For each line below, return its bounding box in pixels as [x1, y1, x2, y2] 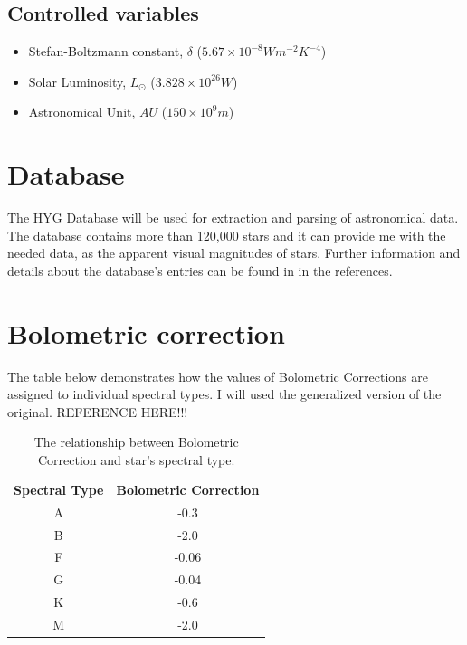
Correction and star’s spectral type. [37, 450, 235, 469]
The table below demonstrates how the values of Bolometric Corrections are [7, 366, 428, 385]
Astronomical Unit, [28, 102, 136, 121]
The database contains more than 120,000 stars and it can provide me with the [7, 225, 446, 244]
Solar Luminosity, [28, 71, 127, 90]
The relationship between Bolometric [33, 432, 239, 451]
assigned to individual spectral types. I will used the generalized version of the [7, 384, 442, 403]
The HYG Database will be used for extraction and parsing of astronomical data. [7, 208, 459, 227]
